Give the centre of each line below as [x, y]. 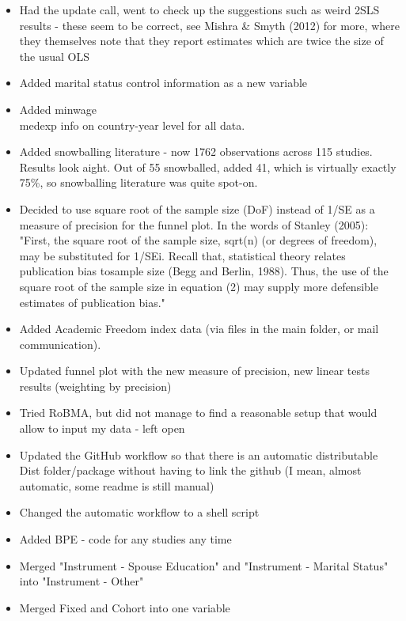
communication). [60, 344]
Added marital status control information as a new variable [163, 83]
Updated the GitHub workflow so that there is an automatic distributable [199, 454]
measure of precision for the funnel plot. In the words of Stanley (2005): [194, 224]
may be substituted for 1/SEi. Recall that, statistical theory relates [182, 255]
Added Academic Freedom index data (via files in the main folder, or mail [199, 329]
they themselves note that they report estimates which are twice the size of [201, 41]
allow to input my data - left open [102, 428]
